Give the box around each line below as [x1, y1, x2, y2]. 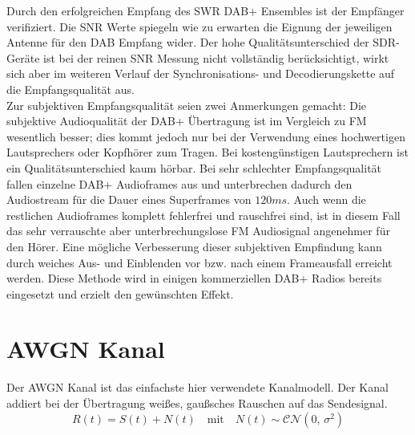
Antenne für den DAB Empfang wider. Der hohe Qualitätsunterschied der [6, 34, 369, 51]
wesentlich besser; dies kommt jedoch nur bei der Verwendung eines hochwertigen [6, 128, 405, 144]
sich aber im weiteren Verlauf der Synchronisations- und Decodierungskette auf [6, 65, 395, 82]
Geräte [6, 49, 40, 66]
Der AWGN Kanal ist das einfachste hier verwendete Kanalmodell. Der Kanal [6, 379, 389, 396]
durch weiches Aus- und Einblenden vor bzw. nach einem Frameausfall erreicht [6, 254, 393, 270]
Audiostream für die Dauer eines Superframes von [6, 191, 252, 208]
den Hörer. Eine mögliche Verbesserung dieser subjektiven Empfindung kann [6, 238, 382, 254]
